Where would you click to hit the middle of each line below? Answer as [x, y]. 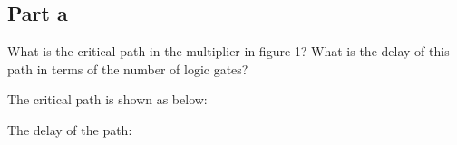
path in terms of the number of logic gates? [128, 68]
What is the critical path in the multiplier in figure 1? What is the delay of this [228, 51]
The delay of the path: [70, 129]
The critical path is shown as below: [107, 99]
